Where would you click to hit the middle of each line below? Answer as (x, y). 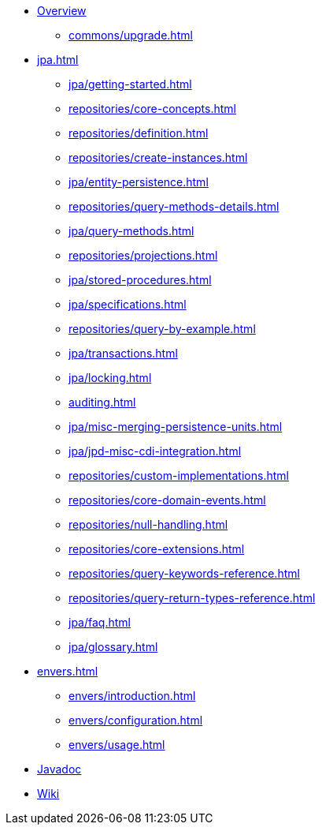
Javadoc (59, 769)
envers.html (68, 671)
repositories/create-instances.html (158, 157)
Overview (62, 11)
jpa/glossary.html (113, 647)
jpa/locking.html (110, 378)
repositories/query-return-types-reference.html (192, 598)
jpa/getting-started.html (130, 84)
